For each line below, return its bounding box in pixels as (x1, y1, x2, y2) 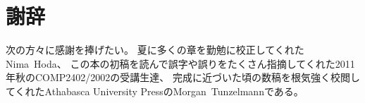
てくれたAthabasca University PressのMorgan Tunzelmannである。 (6, 83, 304, 98)
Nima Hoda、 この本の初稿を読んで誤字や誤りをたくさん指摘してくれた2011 (6, 56, 355, 71)
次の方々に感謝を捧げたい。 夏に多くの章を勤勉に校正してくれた (6, 42, 304, 57)
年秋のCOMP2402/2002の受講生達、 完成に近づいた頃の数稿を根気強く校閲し (6, 70, 361, 85)
